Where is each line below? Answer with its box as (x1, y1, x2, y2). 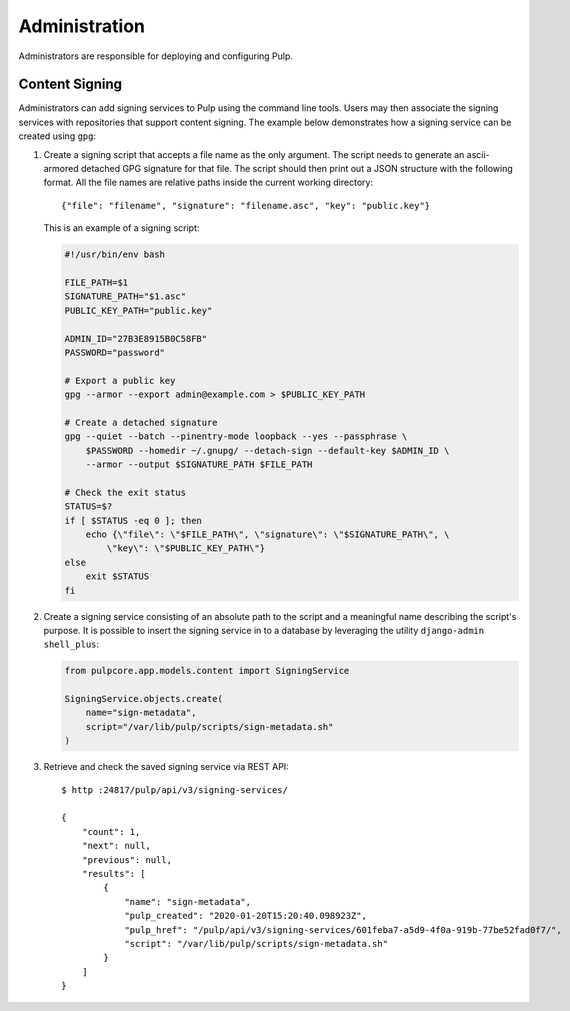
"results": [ (81, 868, 146, 879)
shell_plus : (43, 638, 100, 650)
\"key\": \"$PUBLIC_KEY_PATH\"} (106, 543, 265, 554)
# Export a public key (64, 375, 176, 386)
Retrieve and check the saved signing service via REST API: (43, 761, 289, 773)
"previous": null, (81, 854, 173, 865)
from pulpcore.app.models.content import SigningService (64, 665, 350, 677)
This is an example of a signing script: (43, 222, 200, 234)
